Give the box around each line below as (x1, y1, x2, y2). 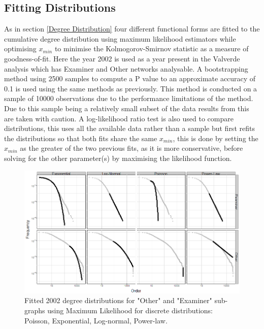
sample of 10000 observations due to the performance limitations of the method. (4, 93, 253, 104)
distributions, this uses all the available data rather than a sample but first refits (4, 123, 255, 134)
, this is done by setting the (173, 133, 258, 143)
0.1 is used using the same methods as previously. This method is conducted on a (4, 83, 257, 93)
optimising (4, 43, 37, 54)
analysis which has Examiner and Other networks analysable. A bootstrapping (4, 63, 248, 74)
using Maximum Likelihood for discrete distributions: (47, 305, 213, 315)
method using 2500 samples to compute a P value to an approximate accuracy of (4, 73, 256, 84)
